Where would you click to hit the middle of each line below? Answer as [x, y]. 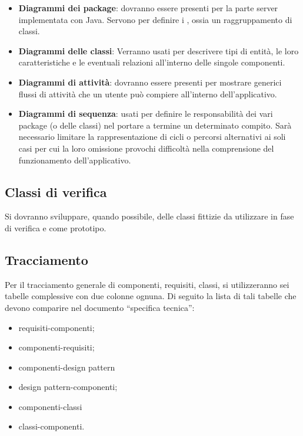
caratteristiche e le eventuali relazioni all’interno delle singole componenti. [152, 62]
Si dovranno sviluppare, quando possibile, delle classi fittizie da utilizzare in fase [149, 216]
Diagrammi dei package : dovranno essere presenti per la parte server [148, 8]
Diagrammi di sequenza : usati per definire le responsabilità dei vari [146, 114]
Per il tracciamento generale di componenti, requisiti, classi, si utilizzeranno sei [147, 284]
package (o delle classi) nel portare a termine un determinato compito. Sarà [155, 125]
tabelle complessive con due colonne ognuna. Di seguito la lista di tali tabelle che [151, 296]
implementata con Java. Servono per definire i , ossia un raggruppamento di [155, 19]
